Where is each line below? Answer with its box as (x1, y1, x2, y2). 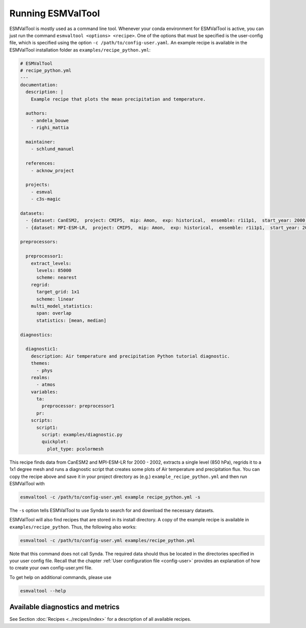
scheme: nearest (36, 274, 77, 281)
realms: (31, 374, 50, 380)
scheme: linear (36, 296, 74, 302)
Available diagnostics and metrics (9, 602, 120, 612)
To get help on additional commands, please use (9, 574, 112, 580)
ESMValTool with (9, 480, 45, 487)
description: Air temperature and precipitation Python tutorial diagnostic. (31, 353, 231, 359)
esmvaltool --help (20, 588, 66, 594)
